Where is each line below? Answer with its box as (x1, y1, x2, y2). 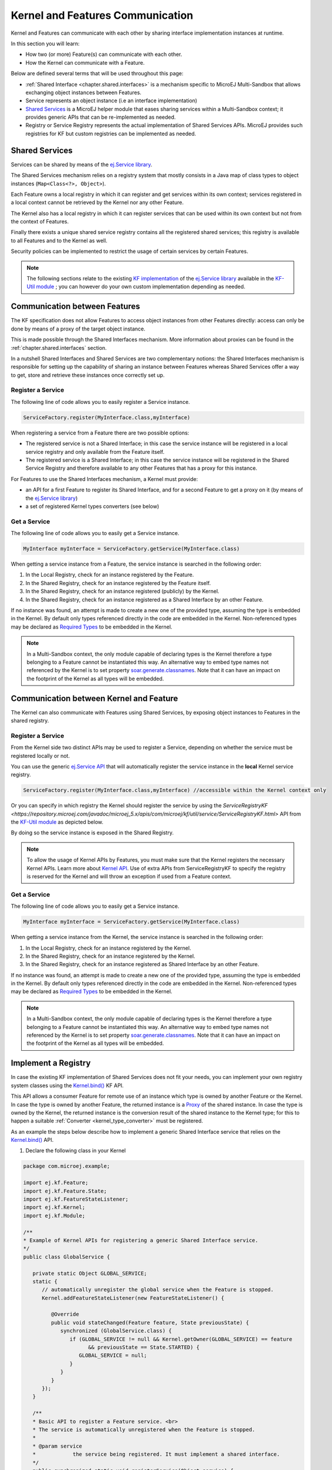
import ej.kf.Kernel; (23, 1204, 86, 1211)
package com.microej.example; (23, 1163, 110, 1170)
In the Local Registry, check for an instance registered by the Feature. (25, 571, 194, 579)
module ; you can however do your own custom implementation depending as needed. (36, 283, 246, 290)
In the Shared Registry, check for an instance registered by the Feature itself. (25, 579, 211, 586)
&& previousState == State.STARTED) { (88, 1344, 200, 1351)
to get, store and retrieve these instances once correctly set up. (11, 371, 165, 379)
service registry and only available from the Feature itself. (25, 448, 165, 455)
